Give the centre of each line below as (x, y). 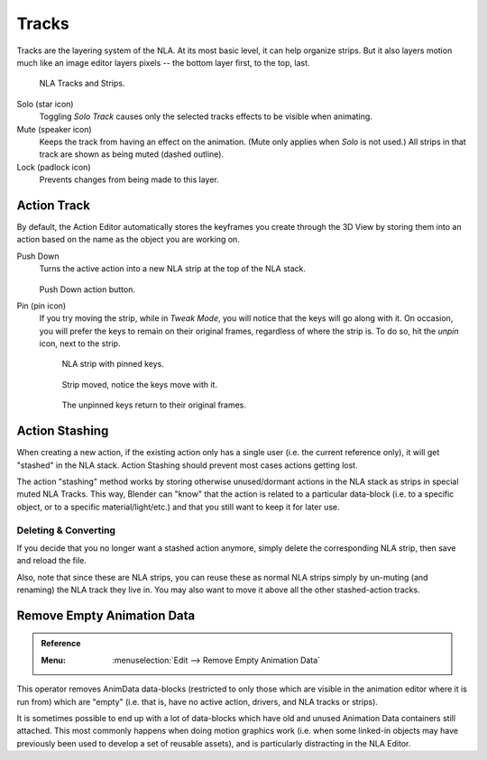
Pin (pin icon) (41, 306)
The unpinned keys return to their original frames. (154, 405)
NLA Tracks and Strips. (82, 83)
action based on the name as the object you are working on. (129, 240)
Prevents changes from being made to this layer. (129, 179)
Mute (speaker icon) (54, 129)
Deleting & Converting (66, 530)
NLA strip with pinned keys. (113, 364)
